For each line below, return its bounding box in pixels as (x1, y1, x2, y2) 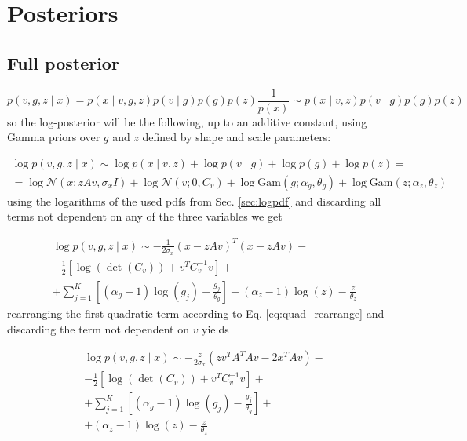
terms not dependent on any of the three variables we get (7, 208, 283, 224)
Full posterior (7, 50, 119, 75)
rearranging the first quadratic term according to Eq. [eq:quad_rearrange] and (7, 304, 385, 321)
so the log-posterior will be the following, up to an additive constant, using (7, 113, 367, 129)
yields (202, 320, 229, 337)
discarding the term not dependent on (7, 320, 189, 337)
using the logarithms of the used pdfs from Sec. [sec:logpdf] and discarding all (7, 192, 381, 209)
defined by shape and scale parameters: (142, 129, 331, 145)
